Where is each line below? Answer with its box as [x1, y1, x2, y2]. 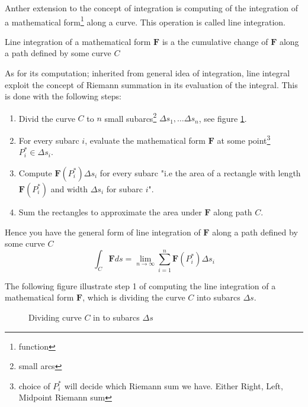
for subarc [106, 182, 143, 195]
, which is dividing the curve [82, 291, 185, 303]
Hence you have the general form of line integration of [5, 225, 201, 238]
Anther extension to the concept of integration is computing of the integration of [5, 2, 298, 14]
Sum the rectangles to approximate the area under [18, 205, 202, 218]
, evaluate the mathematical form [85, 134, 206, 146]
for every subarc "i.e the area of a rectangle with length [100, 166, 301, 179]
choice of [18, 379, 50, 392]
